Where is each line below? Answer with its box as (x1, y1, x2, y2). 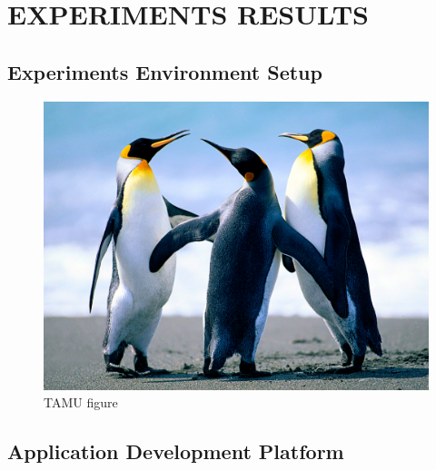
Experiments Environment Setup (7, 57, 322, 85)
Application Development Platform (7, 437, 344, 465)
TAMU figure (44, 393, 118, 412)
